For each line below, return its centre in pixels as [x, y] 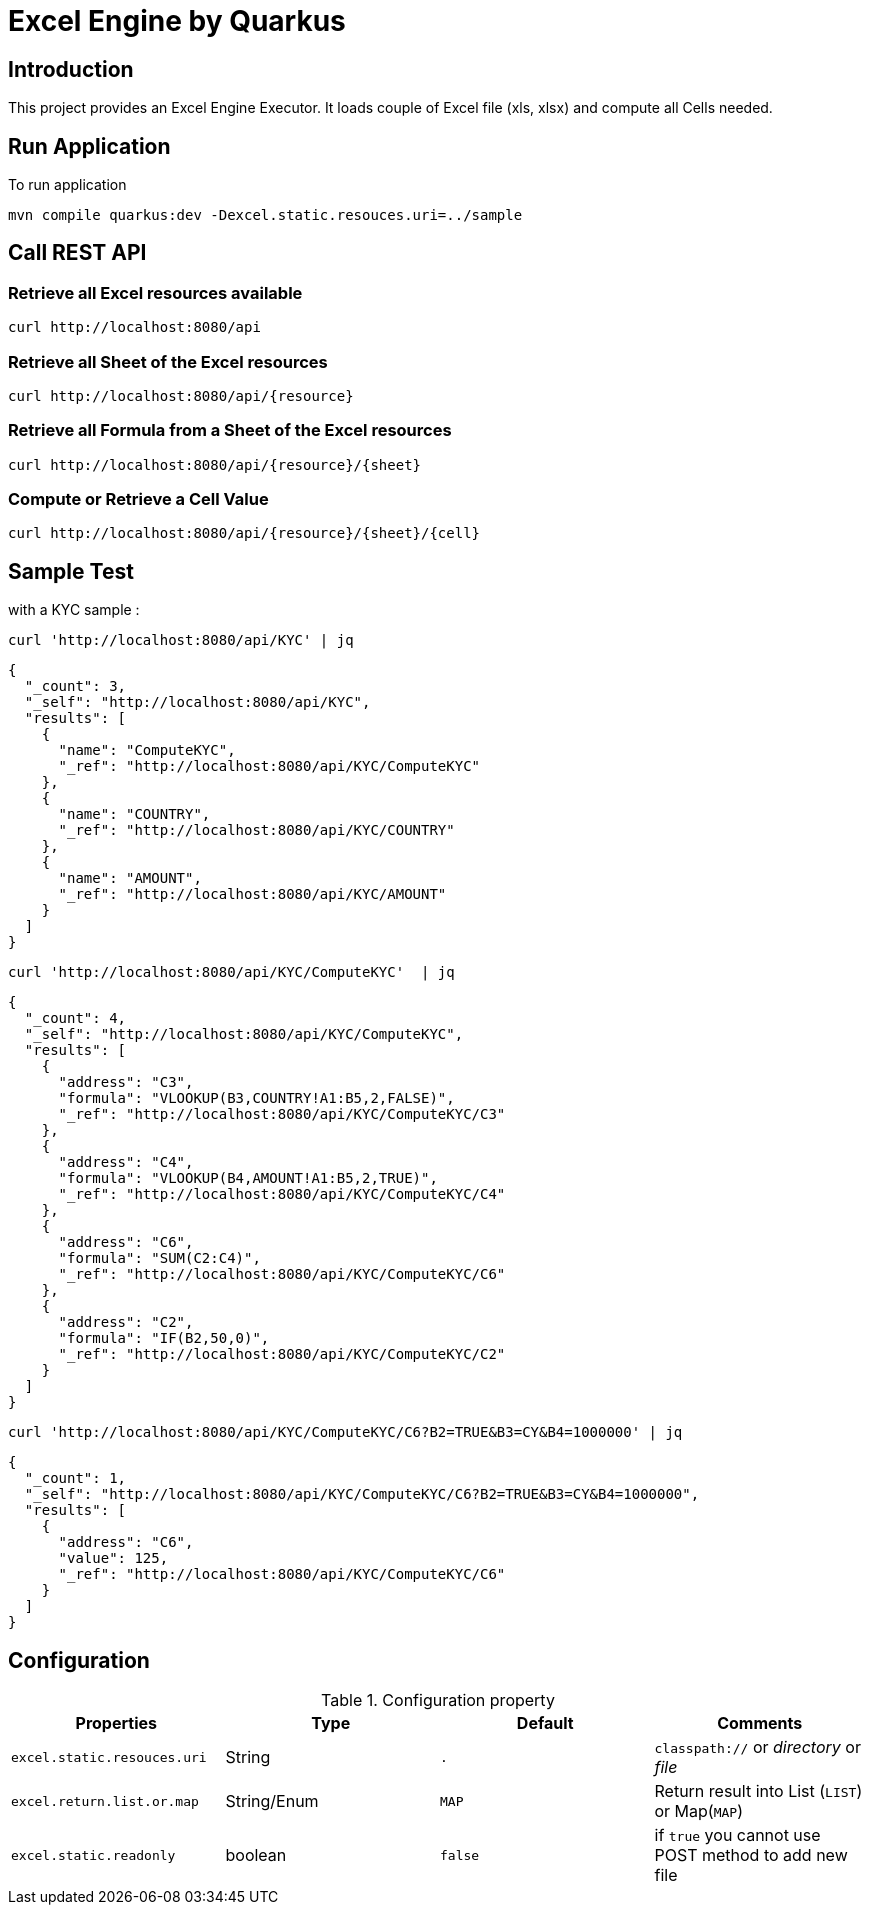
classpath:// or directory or [757, 1747]
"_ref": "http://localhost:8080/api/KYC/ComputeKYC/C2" [282, 1354]
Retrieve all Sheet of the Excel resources [168, 361]
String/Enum [272, 1801]
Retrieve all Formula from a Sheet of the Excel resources [230, 430]
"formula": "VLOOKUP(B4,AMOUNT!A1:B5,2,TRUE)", [248, 1178]
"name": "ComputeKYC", [147, 750]
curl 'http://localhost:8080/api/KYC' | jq [181, 640]
